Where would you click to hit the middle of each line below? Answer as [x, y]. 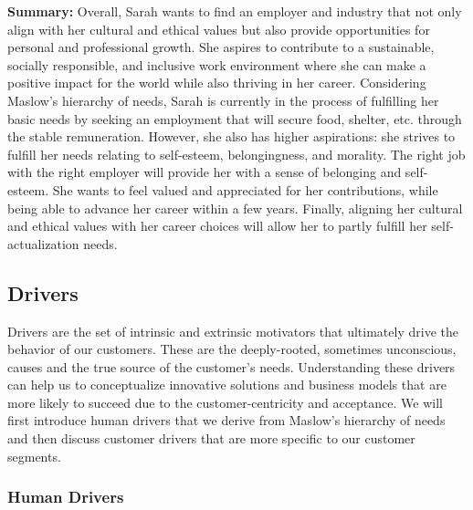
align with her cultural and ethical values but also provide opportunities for [219, 29]
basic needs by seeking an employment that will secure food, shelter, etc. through [235, 118]
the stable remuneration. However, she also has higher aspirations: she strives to [231, 136]
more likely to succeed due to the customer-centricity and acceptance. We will [225, 402]
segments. [34, 456]
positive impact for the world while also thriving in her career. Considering [217, 83]
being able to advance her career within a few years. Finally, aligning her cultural [235, 208]
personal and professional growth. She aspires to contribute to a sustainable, [221, 47]
